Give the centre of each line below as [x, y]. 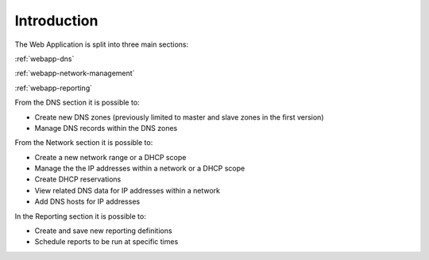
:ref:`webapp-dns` [44, 59]
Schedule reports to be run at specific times [106, 242]
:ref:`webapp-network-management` [75, 73]
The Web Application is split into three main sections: [102, 44]
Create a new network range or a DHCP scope [110, 157]
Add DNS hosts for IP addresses [87, 201]
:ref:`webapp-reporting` [54, 88]
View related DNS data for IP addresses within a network [127, 190]
